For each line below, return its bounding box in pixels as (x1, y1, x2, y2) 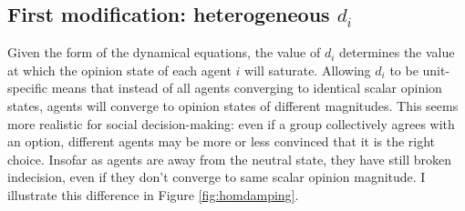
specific (7, 78, 48, 97)
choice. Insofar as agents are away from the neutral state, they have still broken (7, 149, 452, 168)
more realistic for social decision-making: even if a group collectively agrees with (7, 114, 455, 133)
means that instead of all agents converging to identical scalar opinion (51, 78, 442, 97)
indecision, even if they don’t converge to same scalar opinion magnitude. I (7, 167, 426, 186)
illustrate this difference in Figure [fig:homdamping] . (7, 185, 299, 204)
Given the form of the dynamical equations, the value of (7, 43, 321, 62)
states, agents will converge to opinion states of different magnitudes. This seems (7, 95, 459, 115)
